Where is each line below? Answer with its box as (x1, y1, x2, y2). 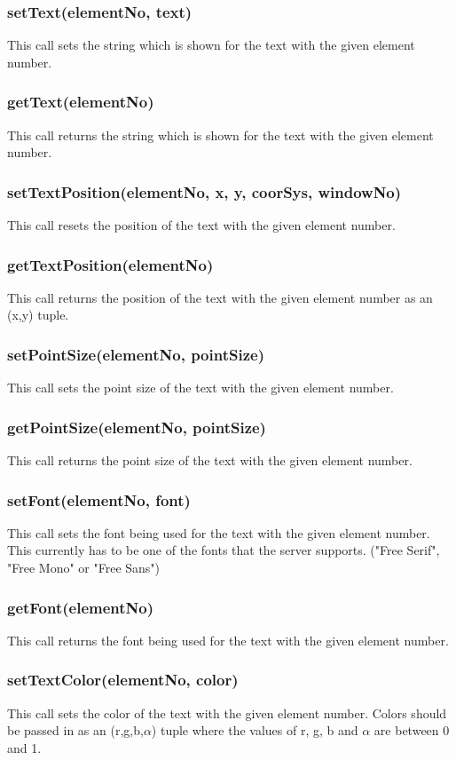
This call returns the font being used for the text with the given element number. (7, 630, 449, 649)
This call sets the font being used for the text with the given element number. (7, 523, 430, 542)
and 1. (7, 738, 42, 756)
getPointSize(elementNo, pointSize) (7, 416, 266, 438)
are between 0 (373, 721, 450, 740)
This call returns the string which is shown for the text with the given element (7, 125, 434, 144)
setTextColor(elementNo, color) (7, 669, 239, 691)
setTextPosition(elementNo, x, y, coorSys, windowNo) (7, 180, 402, 202)
